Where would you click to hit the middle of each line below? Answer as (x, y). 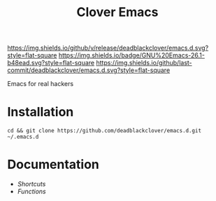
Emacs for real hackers (41, 84)
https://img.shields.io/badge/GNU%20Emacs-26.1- (131, 55)
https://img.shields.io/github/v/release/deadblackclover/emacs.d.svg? (108, 48)
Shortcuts (31, 184)
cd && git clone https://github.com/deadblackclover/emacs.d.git (104, 131)
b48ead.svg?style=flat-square (51, 63)
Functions (32, 192)
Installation (41, 112)
